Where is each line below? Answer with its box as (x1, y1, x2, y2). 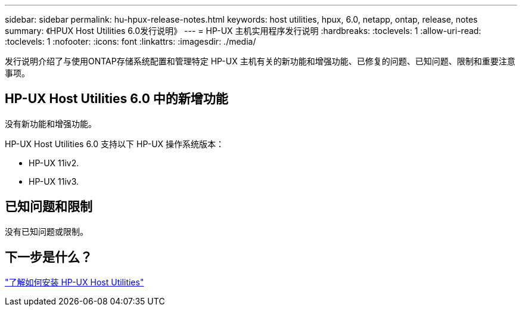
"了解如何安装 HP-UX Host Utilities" (5, 276, 144, 287)
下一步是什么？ (5, 250, 92, 265)
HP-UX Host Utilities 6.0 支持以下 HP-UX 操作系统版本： (5, 138, 225, 149)
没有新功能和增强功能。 (5, 118, 97, 129)
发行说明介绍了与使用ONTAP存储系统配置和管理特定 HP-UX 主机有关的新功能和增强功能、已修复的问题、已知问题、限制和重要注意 (5, 56, 515, 66)
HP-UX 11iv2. (29, 157, 79, 168)
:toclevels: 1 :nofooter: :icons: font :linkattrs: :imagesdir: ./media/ (5, 36, 256, 46)
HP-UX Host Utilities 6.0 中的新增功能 (5, 91, 228, 107)
